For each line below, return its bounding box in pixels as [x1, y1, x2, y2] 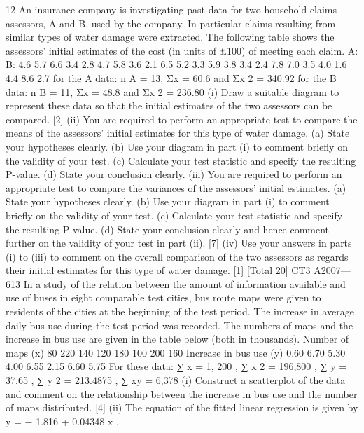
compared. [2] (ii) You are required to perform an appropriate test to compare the [6, 111, 358, 126]
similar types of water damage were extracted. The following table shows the [6, 29, 335, 44]
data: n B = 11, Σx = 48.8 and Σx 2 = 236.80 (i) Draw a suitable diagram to [6, 84, 339, 99]
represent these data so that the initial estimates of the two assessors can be [6, 98, 332, 113]
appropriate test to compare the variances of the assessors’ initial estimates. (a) [6, 180, 346, 195]
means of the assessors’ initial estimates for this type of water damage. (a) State [6, 125, 350, 140]
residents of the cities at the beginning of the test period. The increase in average [6, 304, 354, 319]
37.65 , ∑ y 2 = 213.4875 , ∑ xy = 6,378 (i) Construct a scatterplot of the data [6, 373, 346, 387]
